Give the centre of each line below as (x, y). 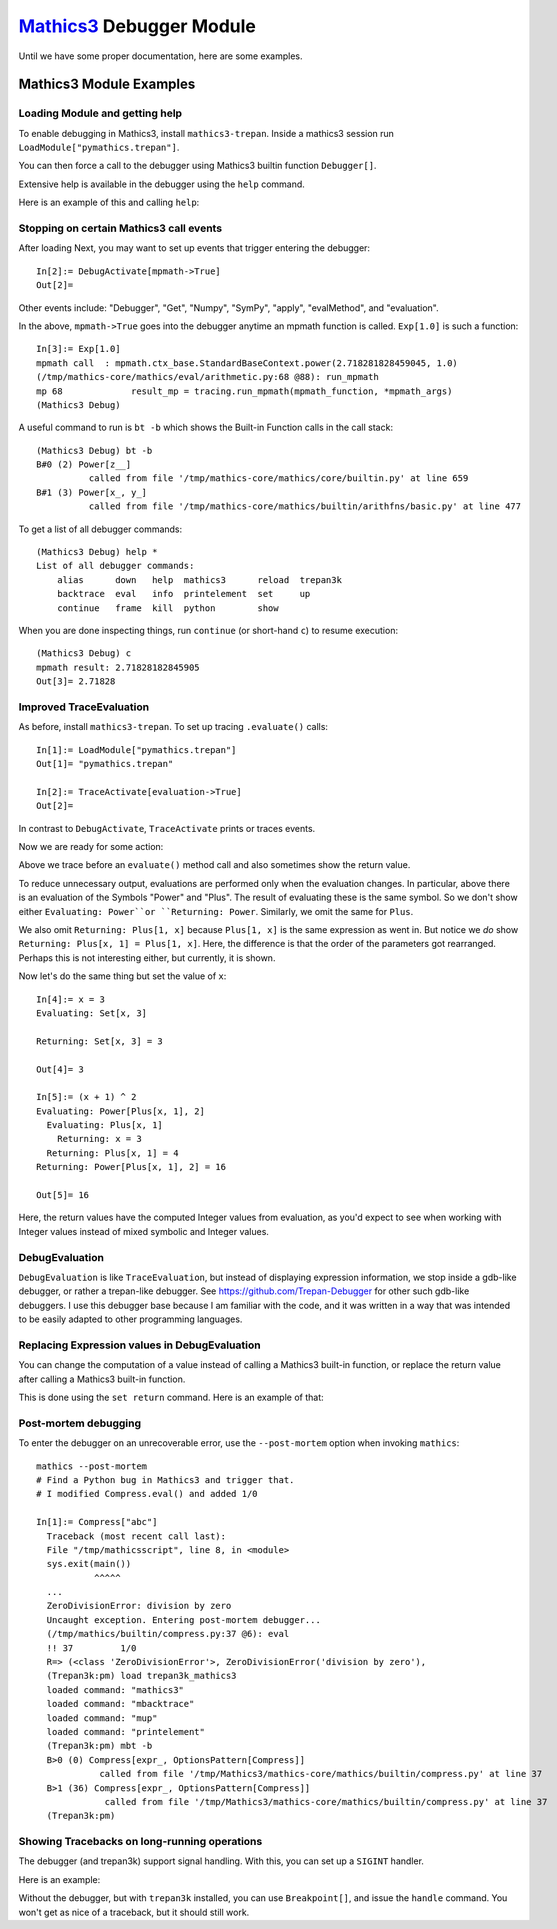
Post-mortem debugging (80, 1423)
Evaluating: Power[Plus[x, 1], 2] (120, 1111)
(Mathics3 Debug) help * (97, 552)
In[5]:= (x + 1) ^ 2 (86, 1097)
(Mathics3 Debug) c (84, 653)
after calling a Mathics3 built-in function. (102, 1379)
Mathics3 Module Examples (107, 84)
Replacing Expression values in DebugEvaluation (139, 1345)
